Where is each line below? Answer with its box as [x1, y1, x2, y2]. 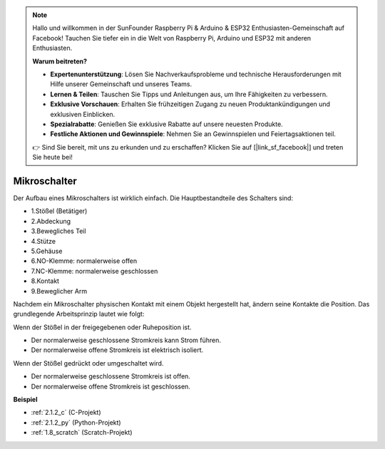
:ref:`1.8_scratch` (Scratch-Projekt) [31, 428, 133, 437]
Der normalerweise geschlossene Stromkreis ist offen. [31, 372, 190, 381]
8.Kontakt [31, 277, 60, 285]
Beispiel [13, 396, 38, 404]
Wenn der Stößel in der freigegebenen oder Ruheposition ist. [13, 323, 192, 331]
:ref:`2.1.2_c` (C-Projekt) [31, 408, 101, 417]
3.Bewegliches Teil [31, 227, 86, 235]
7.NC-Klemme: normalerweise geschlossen [31, 267, 158, 275]
